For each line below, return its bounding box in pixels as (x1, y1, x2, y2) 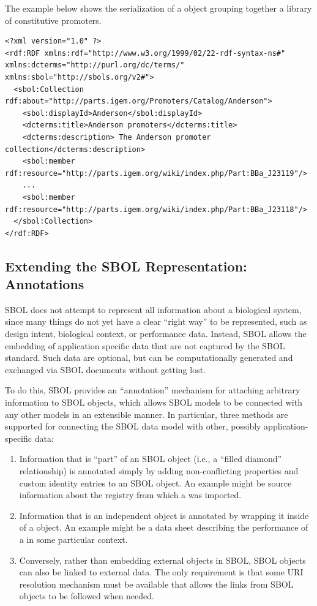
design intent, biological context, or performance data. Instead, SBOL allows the (5, 327, 307, 340)
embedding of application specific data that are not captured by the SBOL (5, 339, 285, 352)
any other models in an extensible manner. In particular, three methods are (5, 407, 288, 420)
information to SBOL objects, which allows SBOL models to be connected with (5, 396, 302, 409)
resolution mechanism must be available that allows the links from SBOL (19, 577, 294, 590)
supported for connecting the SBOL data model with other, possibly (5, 420, 261, 433)
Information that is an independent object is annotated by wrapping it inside (19, 509, 309, 521)
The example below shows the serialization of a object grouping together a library (5, 2, 312, 14)
